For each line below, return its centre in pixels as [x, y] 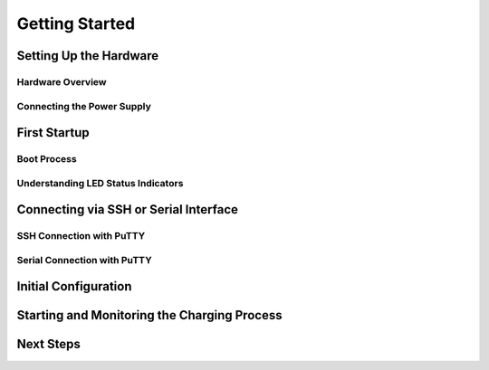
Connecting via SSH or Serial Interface [128, 209]
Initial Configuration [74, 286]
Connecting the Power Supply [84, 106]
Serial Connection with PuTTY [85, 260]
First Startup [53, 133]
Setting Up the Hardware [88, 56]
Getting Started [76, 24]
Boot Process [47, 159]
